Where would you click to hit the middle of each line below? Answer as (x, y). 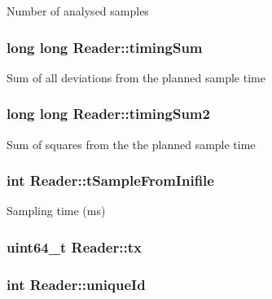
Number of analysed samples (78, 11)
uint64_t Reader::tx (74, 246)
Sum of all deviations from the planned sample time (136, 77)
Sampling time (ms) (56, 211)
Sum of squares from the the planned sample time (131, 144)
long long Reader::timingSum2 (108, 114)
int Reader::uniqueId (76, 284)
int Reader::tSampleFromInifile (110, 180)
